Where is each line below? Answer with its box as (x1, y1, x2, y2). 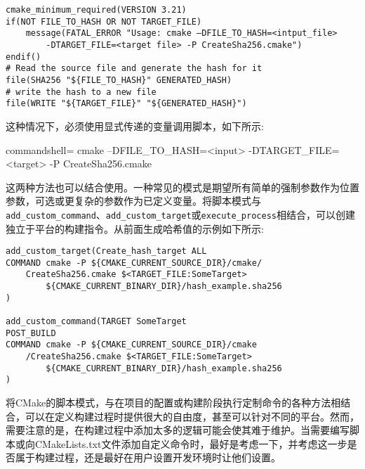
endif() (6, 51, 41, 62)
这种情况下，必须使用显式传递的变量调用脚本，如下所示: (6, 118, 264, 133)
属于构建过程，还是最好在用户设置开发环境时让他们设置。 (15, 450, 281, 465)
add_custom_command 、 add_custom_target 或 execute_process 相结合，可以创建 (6, 207, 355, 221)
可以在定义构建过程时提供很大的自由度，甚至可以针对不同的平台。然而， (25, 409, 359, 423)
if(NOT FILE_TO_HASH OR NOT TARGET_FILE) (6, 16, 202, 27)
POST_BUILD (6, 328, 56, 338)
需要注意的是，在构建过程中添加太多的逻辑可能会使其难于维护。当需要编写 (6, 423, 350, 437)
